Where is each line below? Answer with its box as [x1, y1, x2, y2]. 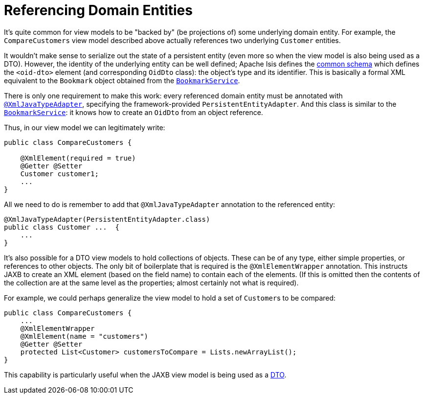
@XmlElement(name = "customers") [20, 332, 149, 340]
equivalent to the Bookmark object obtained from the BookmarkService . [4, 76, 240, 85]
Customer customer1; [20, 169, 99, 178]
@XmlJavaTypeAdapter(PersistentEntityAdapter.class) [4, 215, 210, 223]
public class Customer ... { [4, 223, 120, 231]
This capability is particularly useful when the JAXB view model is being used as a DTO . [4, 370, 287, 379]
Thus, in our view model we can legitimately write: [4, 123, 165, 132]
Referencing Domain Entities [4, 2, 193, 19]
